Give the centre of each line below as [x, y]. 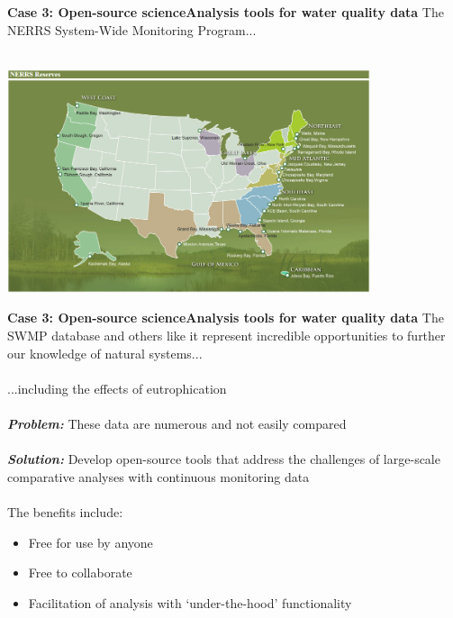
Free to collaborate [80, 573]
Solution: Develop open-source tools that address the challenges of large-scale [224, 459]
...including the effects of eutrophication [117, 388]
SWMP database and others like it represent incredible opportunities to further [226, 335]
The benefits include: [65, 511]
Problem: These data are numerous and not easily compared [177, 423]
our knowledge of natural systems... [105, 353]
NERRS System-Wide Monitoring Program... [132, 29]
